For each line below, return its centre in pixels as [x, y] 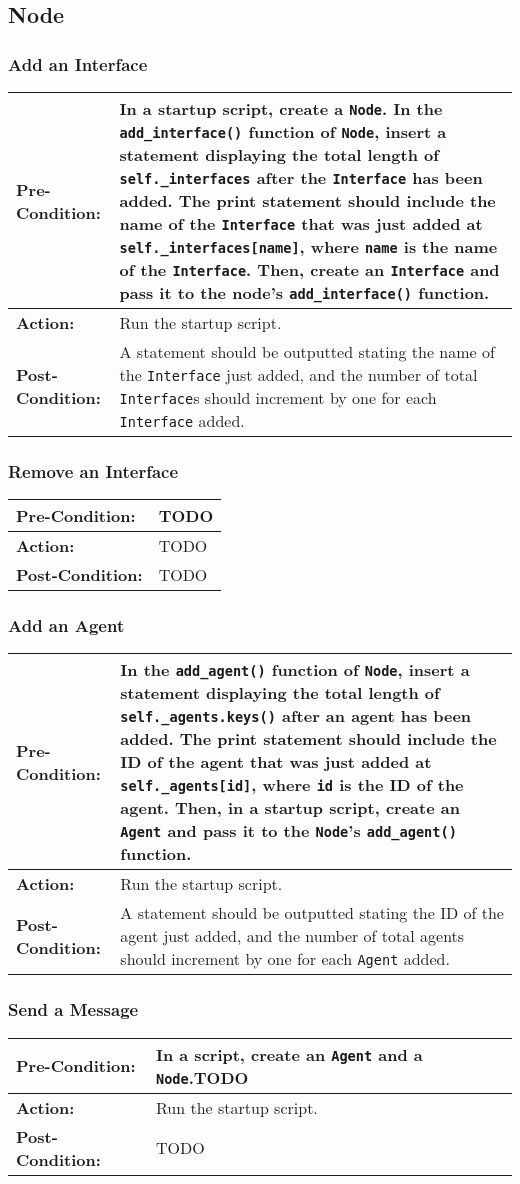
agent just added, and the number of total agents [292, 936]
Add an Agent [66, 625]
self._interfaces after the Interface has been [301, 177]
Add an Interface [78, 63]
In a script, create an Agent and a [289, 1054]
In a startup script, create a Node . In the [281, 108]
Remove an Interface [93, 470]
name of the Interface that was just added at [301, 223]
